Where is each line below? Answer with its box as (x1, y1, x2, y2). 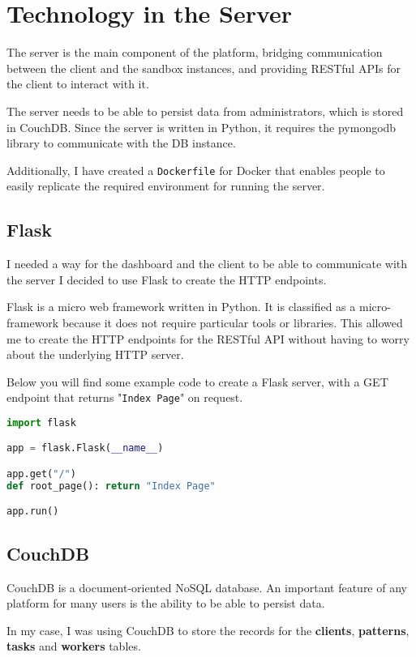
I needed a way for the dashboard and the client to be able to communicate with (6, 255, 408, 272)
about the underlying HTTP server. (6, 346, 184, 363)
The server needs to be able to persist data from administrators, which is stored (6, 102, 404, 119)
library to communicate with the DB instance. (6, 134, 236, 151)
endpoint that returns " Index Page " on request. (6, 389, 243, 406)
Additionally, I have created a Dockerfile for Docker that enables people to (6, 161, 385, 178)
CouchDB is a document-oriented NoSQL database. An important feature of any (6, 578, 407, 595)
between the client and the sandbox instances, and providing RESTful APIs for (6, 59, 401, 76)
